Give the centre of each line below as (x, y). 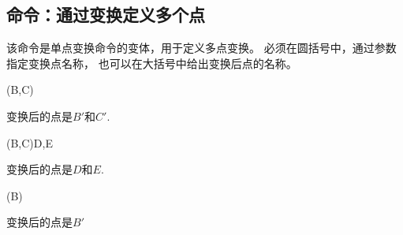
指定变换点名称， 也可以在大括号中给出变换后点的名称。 (152, 63)
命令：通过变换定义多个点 (106, 15)
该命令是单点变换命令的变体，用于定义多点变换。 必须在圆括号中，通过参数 (201, 48)
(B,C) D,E (30, 142)
